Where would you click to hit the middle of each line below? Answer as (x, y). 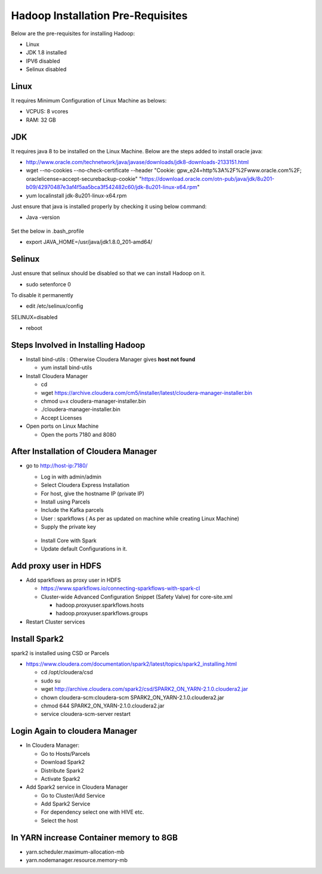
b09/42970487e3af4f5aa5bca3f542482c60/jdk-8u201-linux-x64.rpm (112, 187)
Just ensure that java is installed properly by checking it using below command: (109, 206)
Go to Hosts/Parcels (66, 753)
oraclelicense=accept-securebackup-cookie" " (84, 178)
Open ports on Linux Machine (62, 426)
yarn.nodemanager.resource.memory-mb (77, 860)
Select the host (59, 820)
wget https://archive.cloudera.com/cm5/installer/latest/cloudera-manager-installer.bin (147, 393)
